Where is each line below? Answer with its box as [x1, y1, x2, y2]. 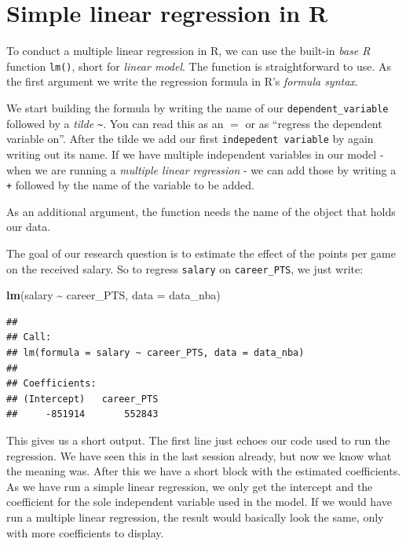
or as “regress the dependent [245, 115, 382, 131]
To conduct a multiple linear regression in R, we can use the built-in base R [6, 42, 371, 59]
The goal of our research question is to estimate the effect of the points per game [6, 244, 396, 261]
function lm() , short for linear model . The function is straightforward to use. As [6, 57, 392, 74]
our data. [6, 218, 51, 235]
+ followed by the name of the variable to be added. [6, 177, 254, 193]
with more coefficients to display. [6, 524, 164, 541]
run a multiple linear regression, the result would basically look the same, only [6, 508, 384, 525]
